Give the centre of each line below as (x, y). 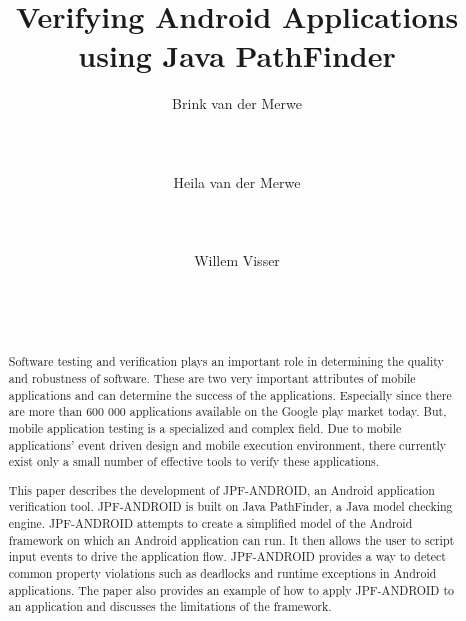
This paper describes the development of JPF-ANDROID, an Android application (221, 489)
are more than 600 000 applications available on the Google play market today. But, (227, 411)
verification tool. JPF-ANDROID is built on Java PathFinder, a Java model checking (230, 506)
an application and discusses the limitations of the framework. (170, 606)
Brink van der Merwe (237, 103)
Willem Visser (237, 260)
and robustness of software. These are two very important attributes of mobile (212, 377)
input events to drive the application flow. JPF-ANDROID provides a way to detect (227, 556)
